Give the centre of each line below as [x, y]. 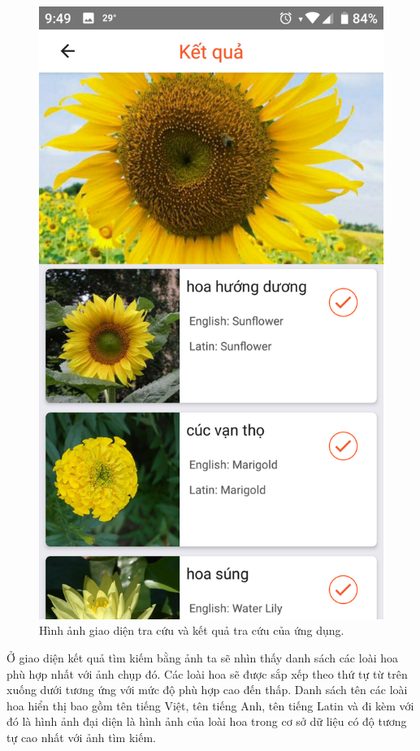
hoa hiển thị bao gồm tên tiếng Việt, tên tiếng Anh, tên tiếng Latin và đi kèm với [210, 705]
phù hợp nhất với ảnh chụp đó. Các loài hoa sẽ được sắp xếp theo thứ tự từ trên [207, 673]
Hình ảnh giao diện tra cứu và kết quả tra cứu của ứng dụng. [192, 630]
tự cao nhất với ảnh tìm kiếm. [81, 737]
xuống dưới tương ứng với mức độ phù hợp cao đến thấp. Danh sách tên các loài [207, 690]
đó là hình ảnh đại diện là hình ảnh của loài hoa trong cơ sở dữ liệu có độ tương [207, 721]
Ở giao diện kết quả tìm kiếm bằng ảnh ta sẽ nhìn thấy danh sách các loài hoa [202, 657]
